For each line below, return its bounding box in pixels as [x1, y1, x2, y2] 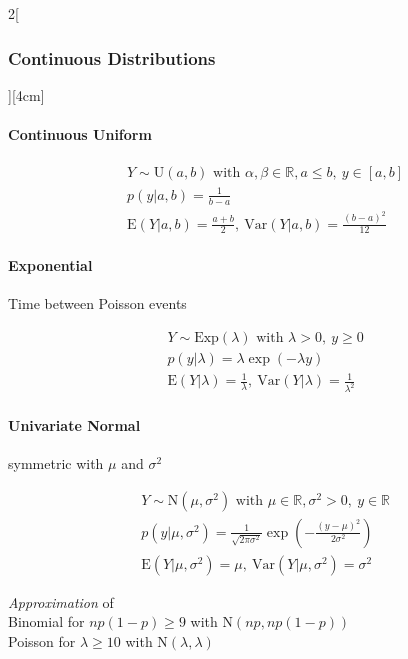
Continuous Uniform [8, 124, 152, 144]
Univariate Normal [8, 414, 141, 435]
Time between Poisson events [8, 293, 187, 314]
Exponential [8, 254, 93, 275]
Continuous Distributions [8, 45, 216, 70]
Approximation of [8, 591, 114, 612]
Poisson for [8, 630, 76, 651]
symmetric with [8, 453, 104, 474]
